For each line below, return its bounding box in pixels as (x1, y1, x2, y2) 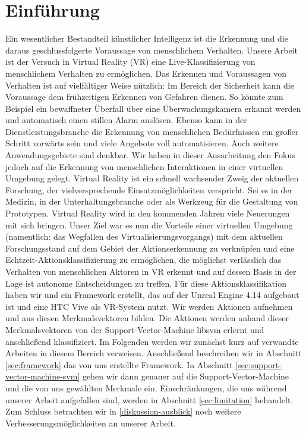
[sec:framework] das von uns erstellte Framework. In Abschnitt (5, 358, 233, 371)
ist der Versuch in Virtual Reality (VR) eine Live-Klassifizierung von (5, 55, 255, 68)
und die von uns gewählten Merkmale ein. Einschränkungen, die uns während (5, 381, 287, 394)
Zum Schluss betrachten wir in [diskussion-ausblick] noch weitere (5, 405, 241, 418)
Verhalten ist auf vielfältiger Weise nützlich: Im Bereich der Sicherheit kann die (5, 79, 294, 91)
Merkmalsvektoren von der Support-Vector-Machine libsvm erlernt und (5, 323, 264, 335)
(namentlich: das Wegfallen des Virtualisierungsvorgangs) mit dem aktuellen (5, 230, 283, 243)
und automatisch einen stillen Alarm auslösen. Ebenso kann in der (5, 114, 247, 126)
